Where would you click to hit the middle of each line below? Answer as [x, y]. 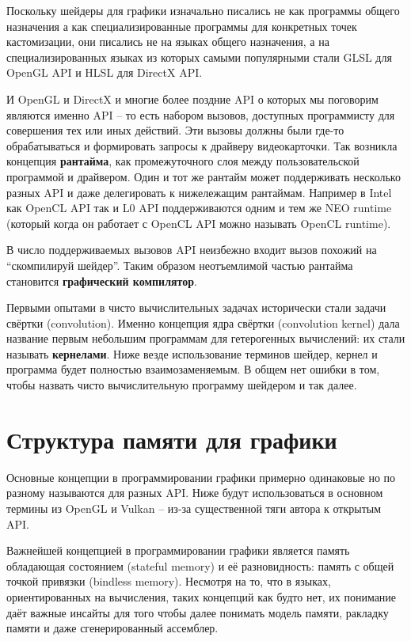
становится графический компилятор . [102, 281]
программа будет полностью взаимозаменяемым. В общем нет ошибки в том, [193, 369]
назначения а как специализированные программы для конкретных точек [182, 26]
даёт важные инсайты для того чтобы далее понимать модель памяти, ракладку [198, 612]
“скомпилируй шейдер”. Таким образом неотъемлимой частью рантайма [180, 265]
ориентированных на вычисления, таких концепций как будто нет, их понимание [202, 596]
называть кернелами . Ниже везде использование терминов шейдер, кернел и [192, 353]
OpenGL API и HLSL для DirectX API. [105, 72]
